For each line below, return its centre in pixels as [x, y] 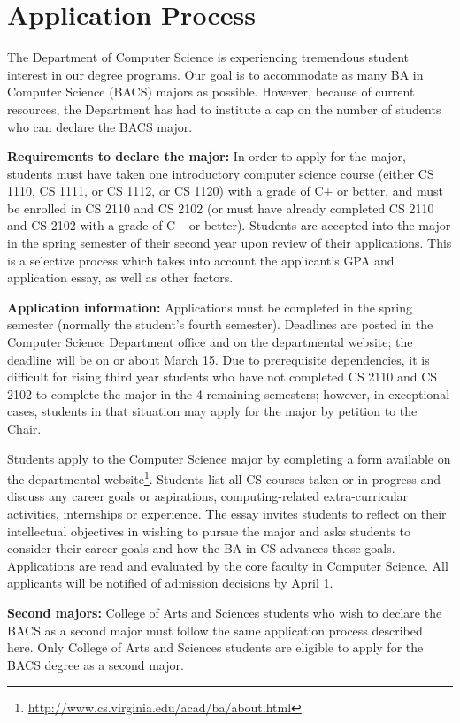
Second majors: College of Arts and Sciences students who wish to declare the [225, 612]
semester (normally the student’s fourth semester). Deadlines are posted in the [220, 324]
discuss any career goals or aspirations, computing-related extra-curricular [208, 496]
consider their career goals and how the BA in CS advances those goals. [201, 548]
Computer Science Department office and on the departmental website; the [210, 342]
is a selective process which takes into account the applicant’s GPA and [201, 260]
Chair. [24, 428]
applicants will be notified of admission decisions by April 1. [170, 583]
